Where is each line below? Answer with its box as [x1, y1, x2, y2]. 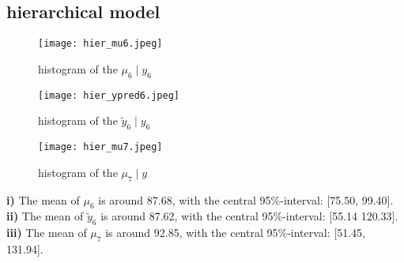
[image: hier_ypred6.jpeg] [38, 89, 179, 101]
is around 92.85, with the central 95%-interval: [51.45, [105, 224, 365, 241]
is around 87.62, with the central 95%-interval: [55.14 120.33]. [100, 208, 398, 224]
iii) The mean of [6, 224, 87, 241]
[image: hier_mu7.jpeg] [38, 141, 163, 153]
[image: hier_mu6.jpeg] [38, 38, 163, 50]
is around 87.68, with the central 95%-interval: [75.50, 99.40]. [98, 191, 394, 208]
